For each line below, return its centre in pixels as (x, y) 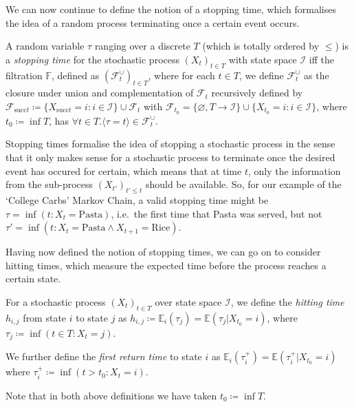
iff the (321, 59)
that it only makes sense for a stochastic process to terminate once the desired (170, 157)
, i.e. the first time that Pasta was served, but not (217, 213)
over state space (188, 301)
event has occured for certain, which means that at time (124, 170)
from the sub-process (49, 184)
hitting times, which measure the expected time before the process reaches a (166, 265)
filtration (24, 75)
